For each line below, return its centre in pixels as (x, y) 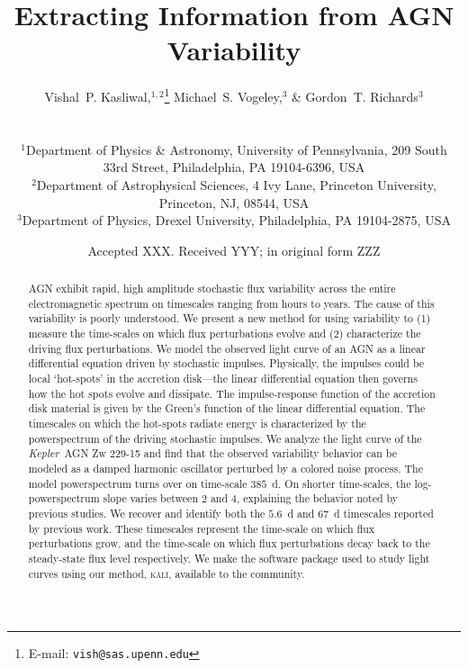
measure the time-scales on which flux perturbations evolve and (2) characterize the (225, 334)
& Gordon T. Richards (355, 96)
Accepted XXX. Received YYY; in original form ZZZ (234, 250)
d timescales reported (384, 513)
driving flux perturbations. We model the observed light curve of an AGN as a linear (227, 348)
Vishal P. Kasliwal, (98, 96)
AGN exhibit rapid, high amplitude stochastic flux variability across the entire (212, 289)
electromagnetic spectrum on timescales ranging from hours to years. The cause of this (231, 303)
